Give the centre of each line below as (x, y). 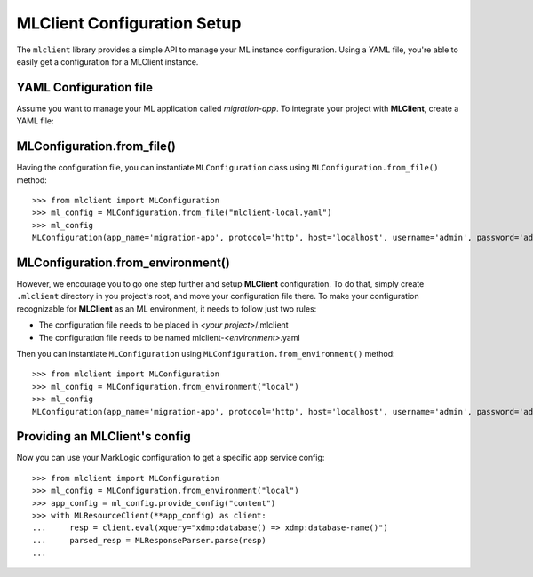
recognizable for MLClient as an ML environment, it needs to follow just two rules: (167, 308)
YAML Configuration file (85, 87)
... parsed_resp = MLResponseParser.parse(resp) (149, 540)
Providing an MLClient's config (103, 436)
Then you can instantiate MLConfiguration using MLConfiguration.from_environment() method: (206, 353)
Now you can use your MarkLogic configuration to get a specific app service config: (171, 458)
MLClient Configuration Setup (129, 23)
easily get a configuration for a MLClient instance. (107, 61)
